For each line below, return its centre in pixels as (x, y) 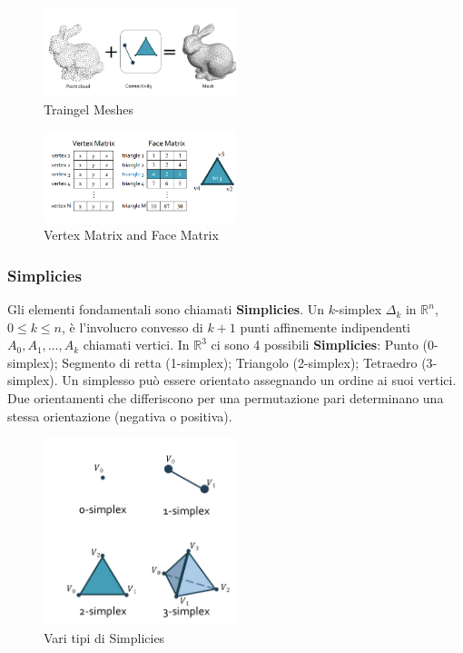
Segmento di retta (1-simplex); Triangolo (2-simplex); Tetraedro (240, 362)
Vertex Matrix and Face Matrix (131, 235)
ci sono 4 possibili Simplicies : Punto (315, 345)
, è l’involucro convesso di (133, 326)
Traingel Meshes (89, 109)
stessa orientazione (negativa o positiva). (120, 416)
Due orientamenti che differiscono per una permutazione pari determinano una (226, 398)
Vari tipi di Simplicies (104, 637)
